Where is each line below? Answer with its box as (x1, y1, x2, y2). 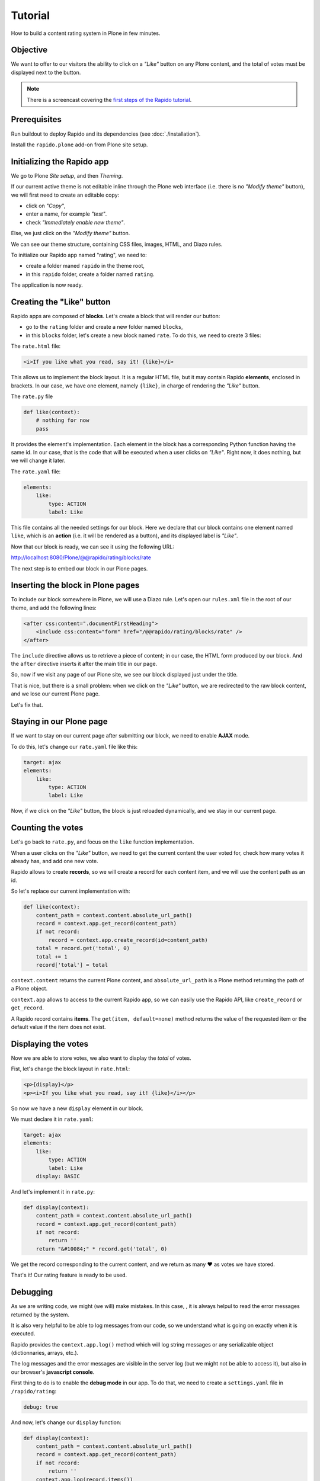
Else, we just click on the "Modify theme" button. (11, 230, 130, 237)
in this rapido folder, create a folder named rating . (25, 270, 155, 278)
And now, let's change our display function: (11, 1419, 121, 1426)
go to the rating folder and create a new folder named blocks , (25, 323, 183, 331)
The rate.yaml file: (11, 468, 61, 475)
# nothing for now (36, 417, 89, 424)
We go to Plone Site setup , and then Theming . (11, 172, 123, 179)
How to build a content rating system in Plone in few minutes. (11, 30, 161, 37)
